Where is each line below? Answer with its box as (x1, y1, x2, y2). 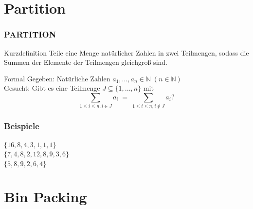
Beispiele (4, 120, 39, 132)
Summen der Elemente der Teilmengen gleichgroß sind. (4, 57, 167, 67)
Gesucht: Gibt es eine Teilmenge (4, 83, 100, 93)
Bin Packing (4, 187, 87, 207)
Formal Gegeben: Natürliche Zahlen (4, 73, 110, 83)
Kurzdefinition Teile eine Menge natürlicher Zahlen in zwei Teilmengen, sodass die (4, 47, 249, 57)
